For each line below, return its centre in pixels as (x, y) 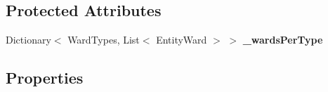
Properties (45, 78)
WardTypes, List (104, 40)
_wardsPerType (283, 40)
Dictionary (28, 40)
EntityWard (182, 40)
